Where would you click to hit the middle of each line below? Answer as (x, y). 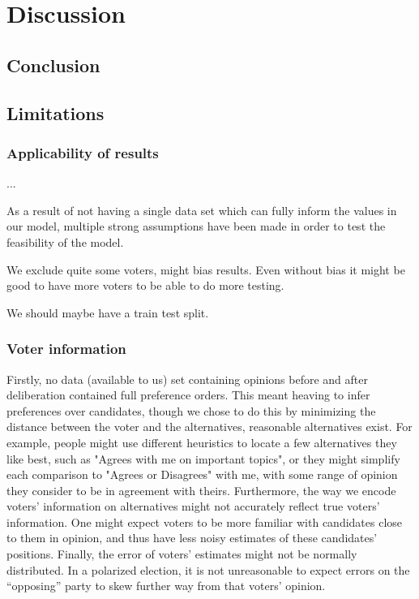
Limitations (56, 112)
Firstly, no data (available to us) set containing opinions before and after (187, 379)
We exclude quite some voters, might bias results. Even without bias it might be (206, 269)
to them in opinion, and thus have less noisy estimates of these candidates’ (192, 538)
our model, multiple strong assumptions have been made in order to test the (196, 226)
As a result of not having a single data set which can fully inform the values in (202, 210)
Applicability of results (83, 152)
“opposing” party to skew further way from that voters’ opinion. (166, 586)
